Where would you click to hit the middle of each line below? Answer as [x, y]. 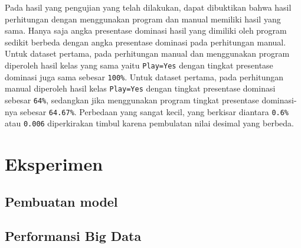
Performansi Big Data [73, 236]
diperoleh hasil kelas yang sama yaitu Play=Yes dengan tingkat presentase [139, 65]
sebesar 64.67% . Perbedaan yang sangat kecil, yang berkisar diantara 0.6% [155, 111]
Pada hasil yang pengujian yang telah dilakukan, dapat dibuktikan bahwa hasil [148, 7]
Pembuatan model [61, 201]
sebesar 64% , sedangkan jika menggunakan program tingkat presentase [132, 99]
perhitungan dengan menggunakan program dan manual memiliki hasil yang [143, 19]
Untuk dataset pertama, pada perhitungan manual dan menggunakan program [147, 53]
